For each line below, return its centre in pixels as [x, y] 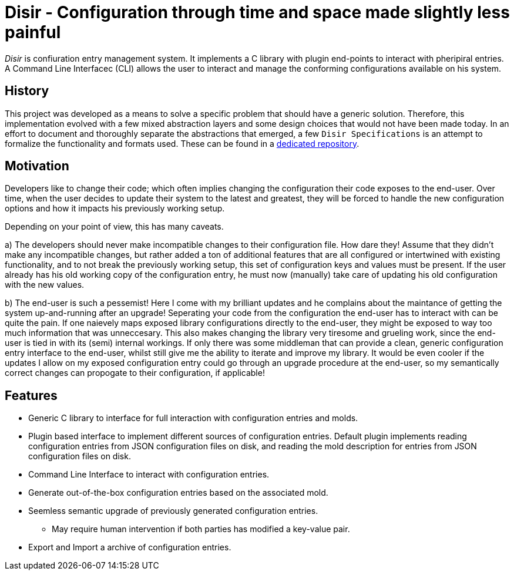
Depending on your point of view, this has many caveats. [114, 227]
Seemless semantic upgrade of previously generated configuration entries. [173, 511]
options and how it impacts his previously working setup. [115, 209]
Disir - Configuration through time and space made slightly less [257, 12]
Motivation [37, 166]
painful [33, 32]
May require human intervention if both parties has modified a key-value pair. [201, 529]
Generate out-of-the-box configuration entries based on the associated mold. [178, 493]
